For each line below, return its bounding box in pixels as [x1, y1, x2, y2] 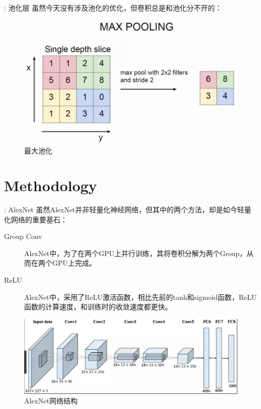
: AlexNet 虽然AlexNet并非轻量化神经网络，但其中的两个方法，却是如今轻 [4, 204, 244, 215]
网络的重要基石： [11, 214, 67, 224]
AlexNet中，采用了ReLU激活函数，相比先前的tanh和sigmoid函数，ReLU [24, 291, 257, 302]
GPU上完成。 [52, 258, 97, 268]
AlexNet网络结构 [24, 395, 78, 406]
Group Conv [4, 231, 42, 241]
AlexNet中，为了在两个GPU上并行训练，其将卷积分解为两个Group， [24, 248, 247, 258]
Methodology [4, 175, 97, 196]
